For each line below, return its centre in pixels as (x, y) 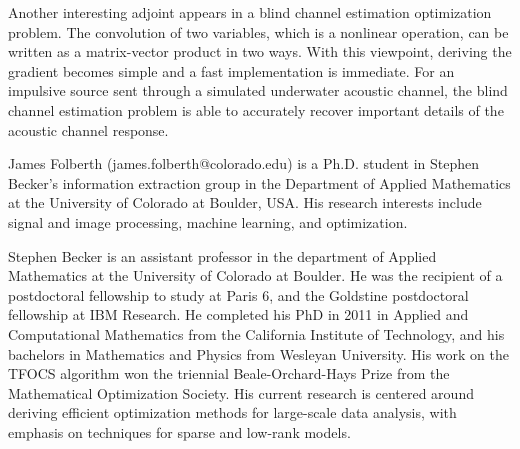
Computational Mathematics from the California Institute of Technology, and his (256, 333)
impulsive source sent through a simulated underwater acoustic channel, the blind (258, 90)
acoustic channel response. (88, 129)
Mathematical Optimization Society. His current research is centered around (241, 392)
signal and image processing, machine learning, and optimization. (208, 221)
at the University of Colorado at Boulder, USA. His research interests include (245, 202)
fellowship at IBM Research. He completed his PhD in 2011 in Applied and (238, 314)
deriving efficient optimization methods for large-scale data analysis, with (232, 412)
